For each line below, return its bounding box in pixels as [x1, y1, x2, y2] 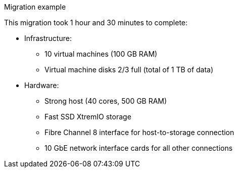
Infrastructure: [24, 34, 72, 42]
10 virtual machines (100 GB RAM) [44, 50, 158, 58]
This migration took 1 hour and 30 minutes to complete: [4, 18, 188, 27]
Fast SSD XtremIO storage [44, 112, 131, 121]
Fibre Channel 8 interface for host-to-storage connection [44, 128, 234, 137]
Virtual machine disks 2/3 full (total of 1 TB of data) [44, 65, 214, 74]
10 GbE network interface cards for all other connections [44, 144, 233, 152]
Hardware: [24, 81, 59, 90]
